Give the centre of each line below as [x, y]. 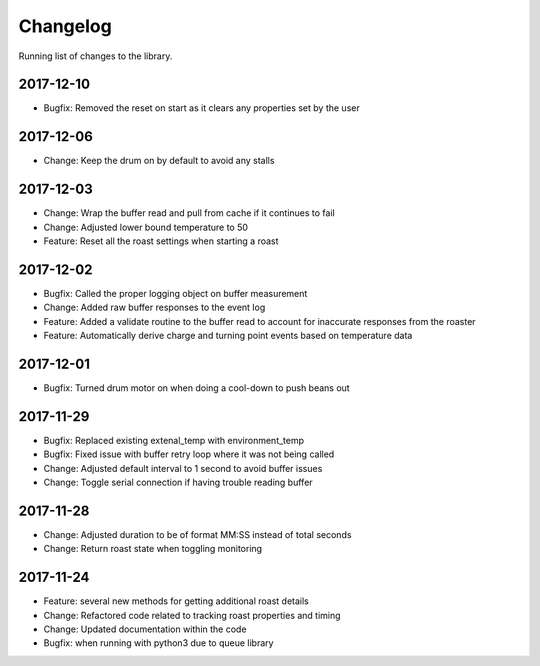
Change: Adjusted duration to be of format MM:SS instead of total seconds [197, 535]
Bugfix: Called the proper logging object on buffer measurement [175, 293]
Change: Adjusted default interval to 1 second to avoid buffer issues [183, 468]
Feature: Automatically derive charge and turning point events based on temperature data [228, 336]
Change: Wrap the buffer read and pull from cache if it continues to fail [189, 213]
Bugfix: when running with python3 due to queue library [158, 643]
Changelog [65, 26]
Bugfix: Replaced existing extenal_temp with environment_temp [174, 440]
